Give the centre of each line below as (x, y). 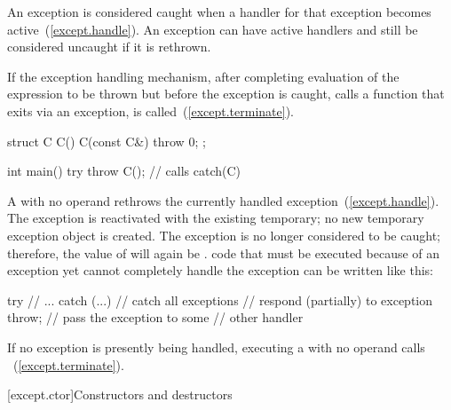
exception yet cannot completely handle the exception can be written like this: (220, 270)
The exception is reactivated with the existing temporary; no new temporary (216, 218)
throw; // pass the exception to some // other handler (155, 317)
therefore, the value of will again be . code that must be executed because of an (224, 252)
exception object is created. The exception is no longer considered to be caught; (224, 235)
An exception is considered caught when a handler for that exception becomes (219, 12)
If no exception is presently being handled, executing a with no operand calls (216, 347)
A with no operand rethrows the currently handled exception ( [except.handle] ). (223, 200)
